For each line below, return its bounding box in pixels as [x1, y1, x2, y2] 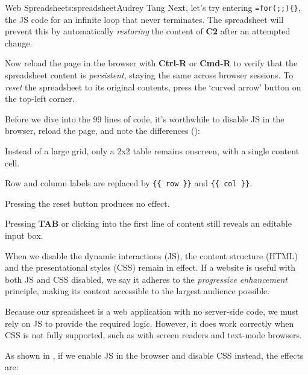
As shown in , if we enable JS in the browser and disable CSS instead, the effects [5, 348, 304, 361]
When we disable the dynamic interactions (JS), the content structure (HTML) [5, 249, 298, 262]
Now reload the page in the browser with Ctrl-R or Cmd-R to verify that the [5, 57, 298, 69]
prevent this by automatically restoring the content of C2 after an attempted [5, 25, 291, 37]
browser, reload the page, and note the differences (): [5, 124, 200, 137]
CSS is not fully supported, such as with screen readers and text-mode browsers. [5, 329, 302, 341]
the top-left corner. [5, 92, 75, 105]
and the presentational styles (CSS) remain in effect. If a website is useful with [5, 261, 295, 274]
